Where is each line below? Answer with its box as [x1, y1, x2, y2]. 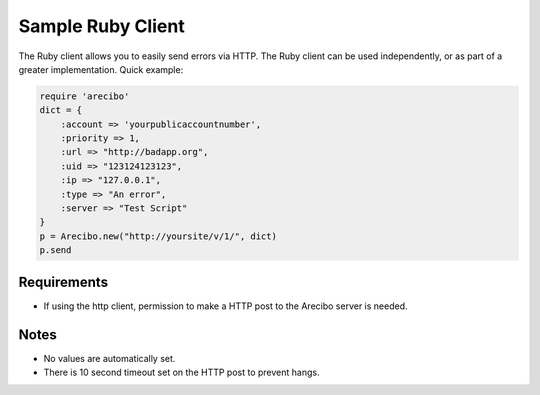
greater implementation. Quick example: [18, 63, 184, 75]
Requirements [18, 273, 109, 290]
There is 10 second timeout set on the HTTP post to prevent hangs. [43, 366, 320, 379]
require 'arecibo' [39, 90, 130, 102]
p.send [39, 245, 72, 256]
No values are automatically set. [43, 352, 176, 364]
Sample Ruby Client [18, 15, 185, 37]
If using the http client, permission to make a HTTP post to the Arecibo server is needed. [43, 300, 408, 312]
